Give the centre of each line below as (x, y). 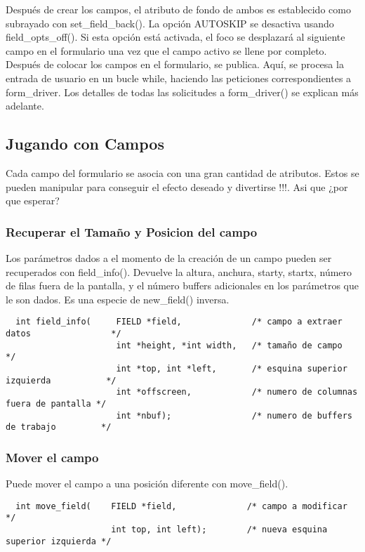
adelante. (25, 106)
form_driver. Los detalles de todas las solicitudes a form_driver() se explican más (182, 92)
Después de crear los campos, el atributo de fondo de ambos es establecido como (178, 9)
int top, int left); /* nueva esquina (219, 530)
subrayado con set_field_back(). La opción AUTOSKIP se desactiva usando (170, 23)
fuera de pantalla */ (56, 403)
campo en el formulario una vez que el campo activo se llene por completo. (166, 50)
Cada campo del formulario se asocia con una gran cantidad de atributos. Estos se (182, 172)
